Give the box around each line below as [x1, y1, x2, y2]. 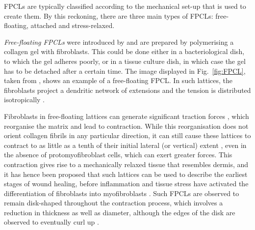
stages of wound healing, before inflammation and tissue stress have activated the [4, 178, 249, 189]
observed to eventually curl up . [4, 217, 99, 227]
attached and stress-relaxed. [30, 20, 115, 30]
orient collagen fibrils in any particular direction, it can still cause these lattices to [4, 130, 251, 141]
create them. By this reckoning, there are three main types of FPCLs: [4, 10, 213, 21]
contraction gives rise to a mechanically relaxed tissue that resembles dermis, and [4, 159, 249, 169]
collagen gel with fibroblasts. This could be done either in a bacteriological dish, [4, 46, 245, 57]
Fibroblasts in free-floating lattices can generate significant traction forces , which [4, 111, 249, 121]
